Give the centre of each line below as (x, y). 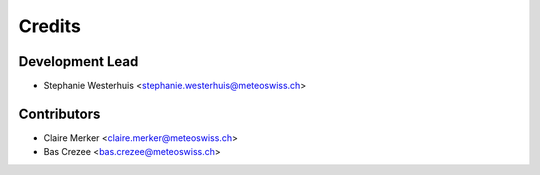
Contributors (59, 113)
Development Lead (78, 61)
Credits (50, 26)
